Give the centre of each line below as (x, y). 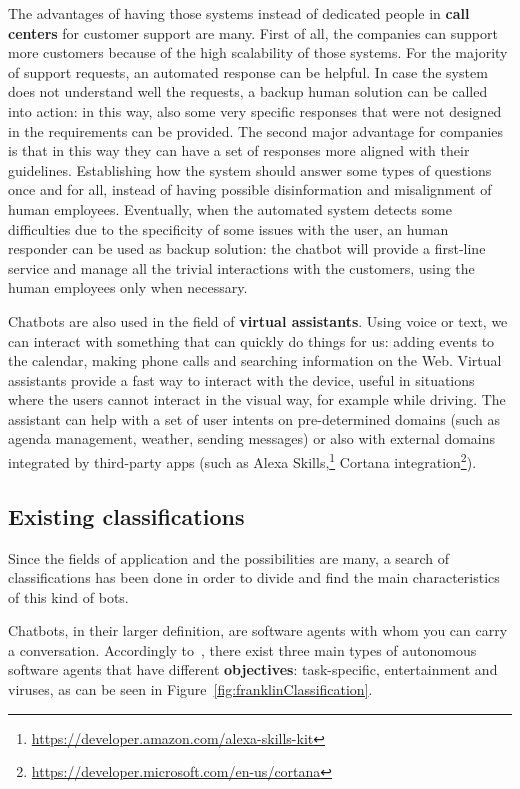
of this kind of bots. (68, 596)
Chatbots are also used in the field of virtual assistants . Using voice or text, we (258, 320)
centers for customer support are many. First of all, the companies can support (253, 32)
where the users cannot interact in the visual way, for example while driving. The (257, 399)
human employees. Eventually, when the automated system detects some (230, 208)
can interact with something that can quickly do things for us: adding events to (251, 340)
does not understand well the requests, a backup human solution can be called (248, 91)
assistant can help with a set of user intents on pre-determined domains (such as (254, 418)
